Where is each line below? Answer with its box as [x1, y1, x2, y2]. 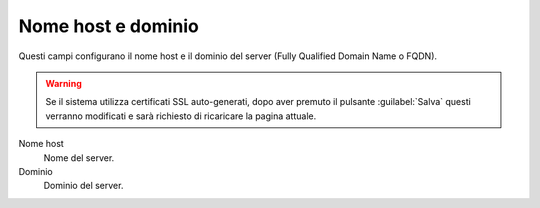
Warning [45, 77, 82, 89]
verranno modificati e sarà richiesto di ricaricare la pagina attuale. [45, 110, 317, 122]
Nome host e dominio [18, 15, 200, 37]
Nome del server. [43, 151, 115, 164]
